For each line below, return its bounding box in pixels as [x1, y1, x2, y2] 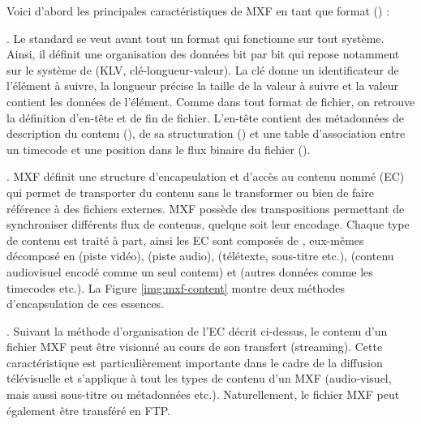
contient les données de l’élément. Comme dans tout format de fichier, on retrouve [6, 92, 415, 109]
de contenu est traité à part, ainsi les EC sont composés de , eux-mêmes [6, 231, 364, 248]
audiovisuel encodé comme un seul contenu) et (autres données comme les [6, 263, 373, 280]
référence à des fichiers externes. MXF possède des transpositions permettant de [6, 199, 405, 216]
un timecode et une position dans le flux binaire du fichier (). [6, 140, 311, 157]
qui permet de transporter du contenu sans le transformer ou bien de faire [6, 183, 374, 200]
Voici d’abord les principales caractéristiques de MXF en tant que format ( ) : [6, 2, 390, 19]
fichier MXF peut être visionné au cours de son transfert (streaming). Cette [6, 338, 383, 355]
